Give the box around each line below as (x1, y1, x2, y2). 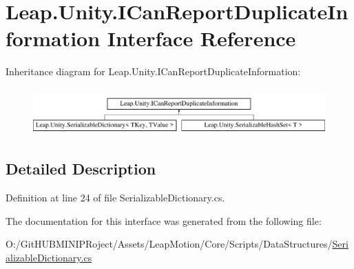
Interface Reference (107, 24, 296, 52)
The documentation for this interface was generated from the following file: (6, 213, 322, 228)
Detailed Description (6, 158, 156, 179)
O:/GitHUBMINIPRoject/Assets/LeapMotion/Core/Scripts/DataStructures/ (6, 237, 333, 251)
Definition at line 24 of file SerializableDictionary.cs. (6, 190, 225, 204)
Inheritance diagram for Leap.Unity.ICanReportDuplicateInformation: (6, 64, 301, 79)
